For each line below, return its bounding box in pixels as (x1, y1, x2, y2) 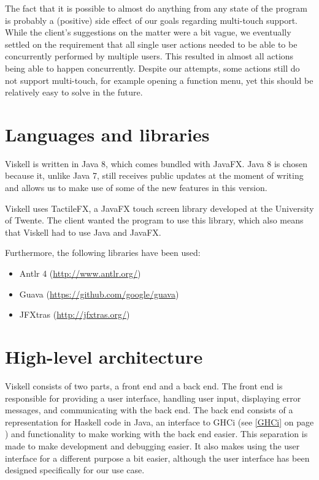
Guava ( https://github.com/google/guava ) (19, 287, 179, 300)
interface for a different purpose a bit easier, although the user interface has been (5, 451, 310, 464)
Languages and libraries (5, 121, 210, 146)
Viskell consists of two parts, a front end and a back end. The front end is (5, 379, 283, 392)
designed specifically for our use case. (5, 463, 145, 476)
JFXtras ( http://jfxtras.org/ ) (19, 308, 130, 321)
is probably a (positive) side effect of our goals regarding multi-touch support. (5, 13, 298, 26)
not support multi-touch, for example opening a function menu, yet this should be (5, 73, 313, 86)
